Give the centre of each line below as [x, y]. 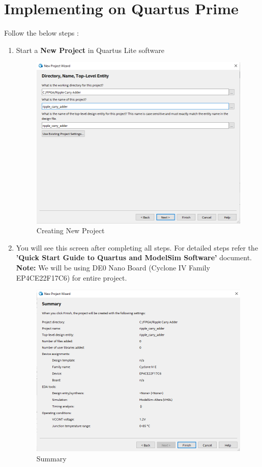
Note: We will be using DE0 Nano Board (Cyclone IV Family [113, 268]
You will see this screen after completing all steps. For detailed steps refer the [137, 247]
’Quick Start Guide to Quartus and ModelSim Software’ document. [134, 257]
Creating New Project [70, 230]
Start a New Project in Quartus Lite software [90, 50]
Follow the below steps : [41, 33]
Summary [51, 458]
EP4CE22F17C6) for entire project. [71, 277]
